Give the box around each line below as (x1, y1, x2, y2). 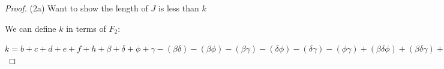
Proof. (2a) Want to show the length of (5, 2, 148, 14)
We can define (5, 22, 56, 34)
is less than (158, 2, 199, 14)
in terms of (66, 22, 106, 34)
